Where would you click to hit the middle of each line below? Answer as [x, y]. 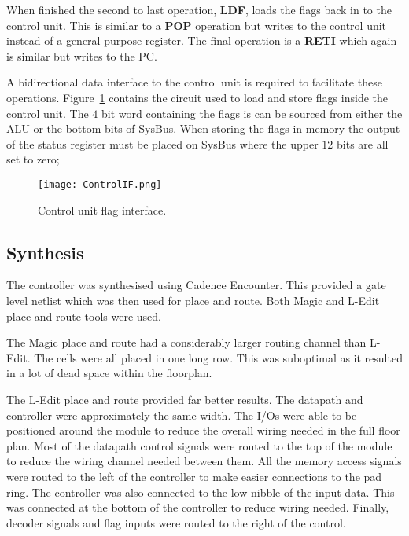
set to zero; [33, 159]
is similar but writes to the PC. [82, 55]
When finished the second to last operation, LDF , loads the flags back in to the [199, 9]
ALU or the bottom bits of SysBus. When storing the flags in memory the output [203, 128]
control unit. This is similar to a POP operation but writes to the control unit [197, 25]
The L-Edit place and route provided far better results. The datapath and [185, 399]
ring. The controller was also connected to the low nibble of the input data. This [201, 492]
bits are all [363, 143]
